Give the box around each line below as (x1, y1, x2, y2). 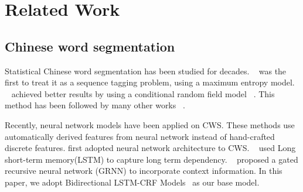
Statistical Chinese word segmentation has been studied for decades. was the (5, 64, 287, 77)
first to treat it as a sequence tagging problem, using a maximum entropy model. (5, 76, 295, 88)
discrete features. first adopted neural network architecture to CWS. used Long (5, 142, 296, 154)
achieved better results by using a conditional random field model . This (11, 87, 275, 100)
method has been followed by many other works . (5, 99, 185, 111)
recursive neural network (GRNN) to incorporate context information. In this (5, 164, 282, 177)
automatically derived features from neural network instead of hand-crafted (5, 130, 275, 142)
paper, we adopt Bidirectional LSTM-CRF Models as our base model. (5, 176, 260, 188)
